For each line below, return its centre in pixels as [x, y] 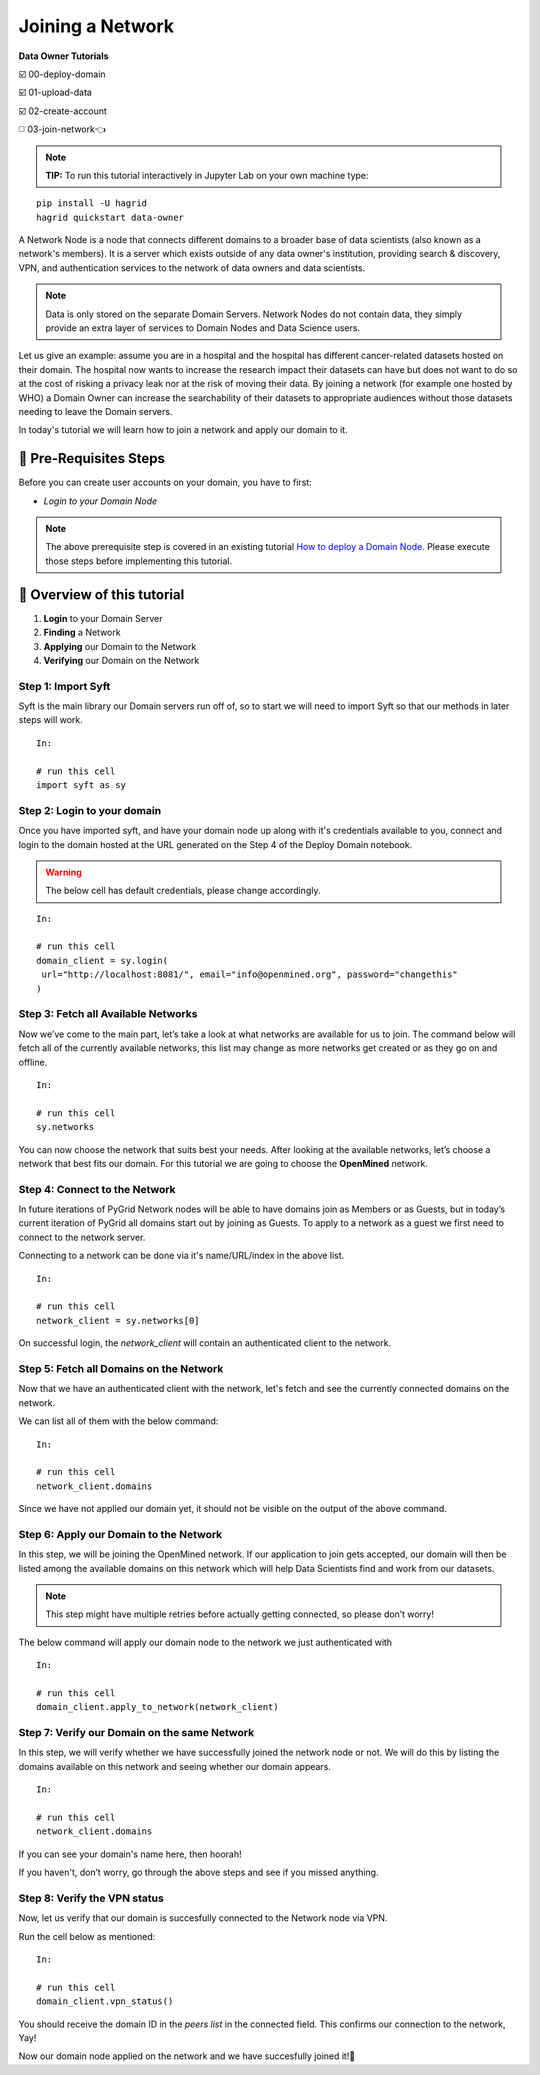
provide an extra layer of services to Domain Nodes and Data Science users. [202, 328]
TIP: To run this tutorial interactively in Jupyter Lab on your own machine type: [207, 175]
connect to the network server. [82, 1237]
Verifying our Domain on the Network [121, 660]
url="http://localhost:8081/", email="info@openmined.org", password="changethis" [250, 974]
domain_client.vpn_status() [105, 2001]
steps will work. [51, 720]
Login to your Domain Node [100, 501]
